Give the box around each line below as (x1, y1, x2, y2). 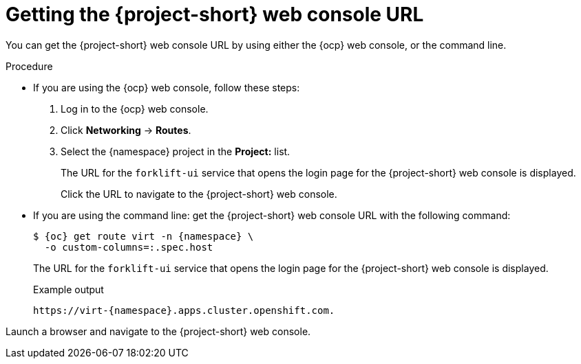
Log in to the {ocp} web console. (61, 102, 209, 115)
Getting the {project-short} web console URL (6, 3, 424, 26)
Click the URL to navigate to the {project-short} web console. (61, 187, 337, 200)
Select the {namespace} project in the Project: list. (61, 145, 290, 157)
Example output (33, 283, 104, 295)
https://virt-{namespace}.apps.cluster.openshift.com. (33, 304, 335, 316)
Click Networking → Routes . (61, 124, 191, 136)
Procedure (6, 60, 53, 72)
